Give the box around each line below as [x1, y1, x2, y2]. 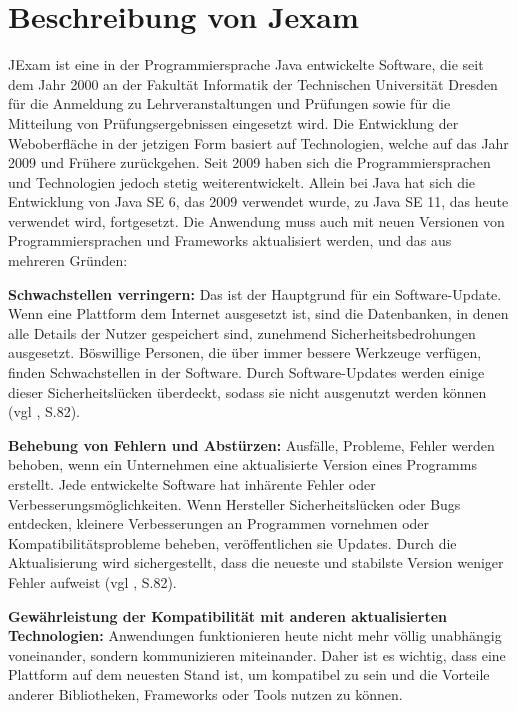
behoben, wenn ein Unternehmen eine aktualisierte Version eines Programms [8, 454, 477, 475]
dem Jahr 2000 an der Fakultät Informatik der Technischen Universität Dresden [8, 73, 498, 94]
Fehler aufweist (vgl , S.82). [8, 571, 177, 592]
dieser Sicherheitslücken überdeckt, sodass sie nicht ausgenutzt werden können [8, 381, 487, 402]
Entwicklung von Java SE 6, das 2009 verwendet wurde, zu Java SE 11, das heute [8, 191, 509, 212]
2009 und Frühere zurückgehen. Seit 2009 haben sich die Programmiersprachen [8, 152, 491, 173]
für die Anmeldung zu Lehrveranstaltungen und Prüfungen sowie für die [8, 93, 451, 114]
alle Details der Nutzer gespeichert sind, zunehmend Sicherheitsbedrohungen [8, 322, 476, 343]
